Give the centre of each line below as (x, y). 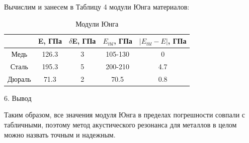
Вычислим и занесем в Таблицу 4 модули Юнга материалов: (97, 7)
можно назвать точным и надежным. (60, 134)
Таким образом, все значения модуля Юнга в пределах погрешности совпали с (125, 115)
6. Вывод (18, 98)
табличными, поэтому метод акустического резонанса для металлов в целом (120, 124)
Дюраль (19, 79)
